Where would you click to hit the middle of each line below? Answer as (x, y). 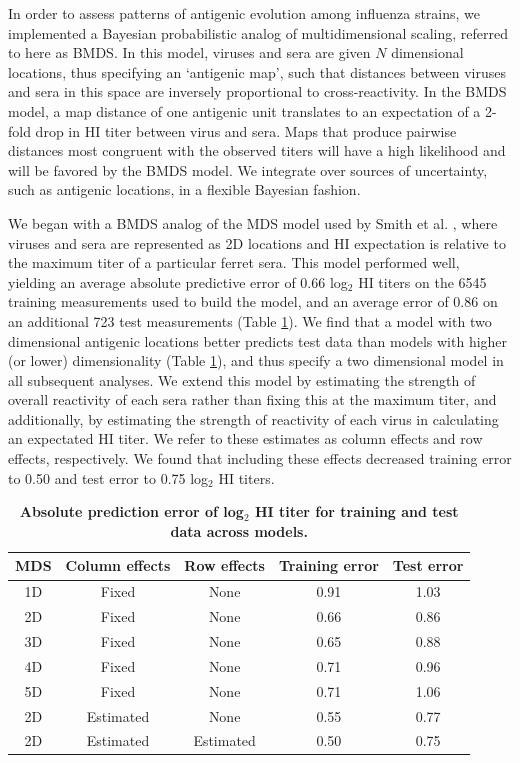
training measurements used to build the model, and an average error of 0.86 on (253, 301)
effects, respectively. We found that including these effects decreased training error (260, 458)
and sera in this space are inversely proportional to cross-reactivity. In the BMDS (257, 91)
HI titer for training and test (356, 511)
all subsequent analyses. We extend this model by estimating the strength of (242, 379)
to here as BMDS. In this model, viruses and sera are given (189, 52)
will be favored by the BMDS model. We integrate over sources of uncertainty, (248, 169)
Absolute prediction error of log (131, 511)
